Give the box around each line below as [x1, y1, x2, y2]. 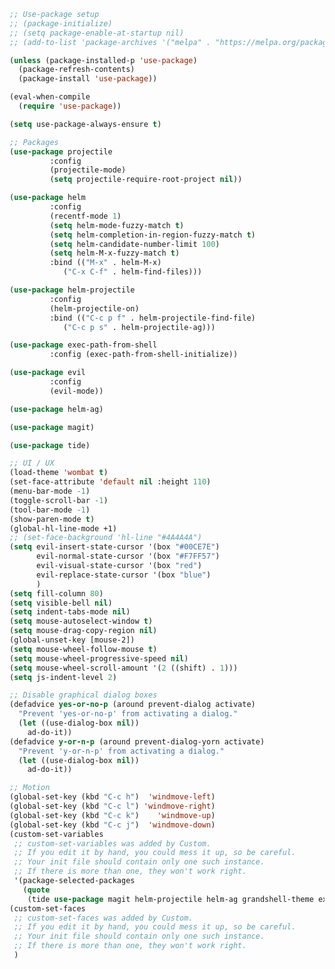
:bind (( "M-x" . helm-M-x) [49, 258, 162, 268]
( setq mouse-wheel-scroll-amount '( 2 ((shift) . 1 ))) [9, 663, 239, 673]
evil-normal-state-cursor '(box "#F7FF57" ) [35, 551, 221, 562]
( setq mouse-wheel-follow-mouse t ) [9, 644, 158, 654]
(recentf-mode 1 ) [49, 211, 122, 221]
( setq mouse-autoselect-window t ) [9, 616, 154, 627]
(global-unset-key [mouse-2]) [9, 635, 136, 645]
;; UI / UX [9, 458, 55, 469]
